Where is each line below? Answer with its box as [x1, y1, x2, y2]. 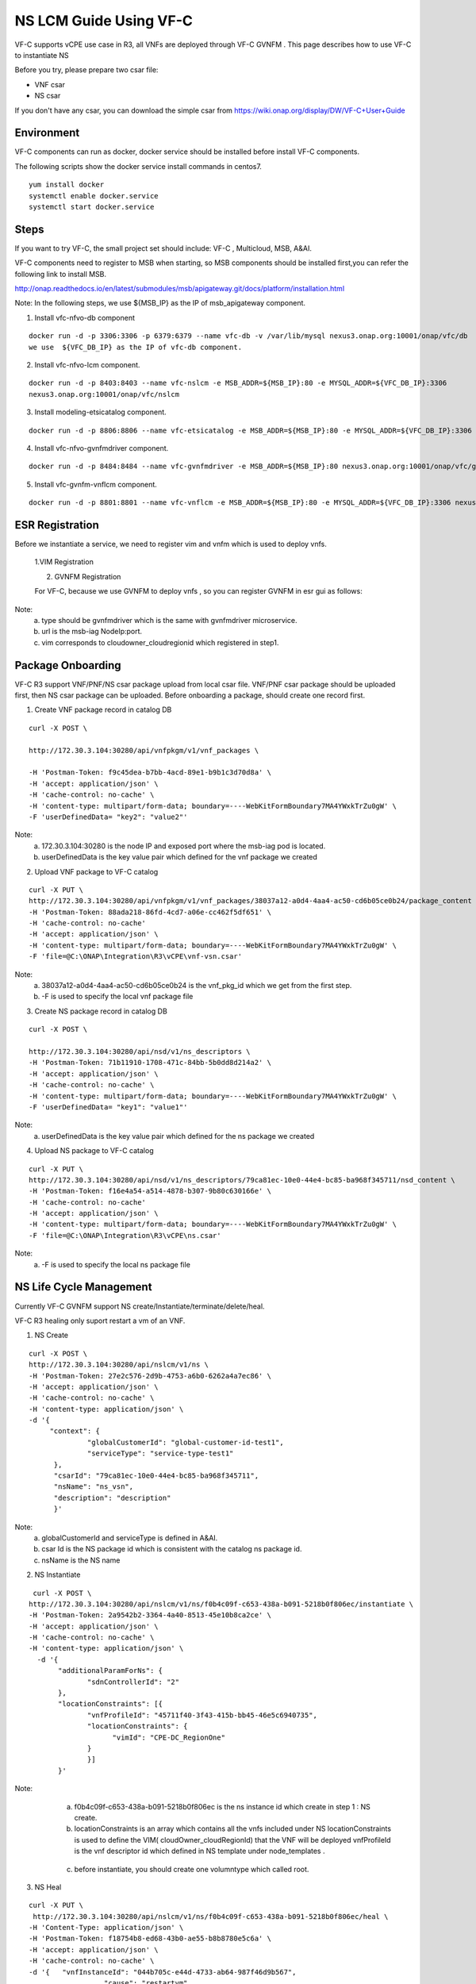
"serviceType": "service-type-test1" [87, 1449, 234, 1458]
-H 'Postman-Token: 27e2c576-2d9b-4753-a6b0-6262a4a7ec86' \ [29, 1371, 271, 1380]
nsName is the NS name [41, 1555, 121, 1565]
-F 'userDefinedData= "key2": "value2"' [29, 812, 188, 821]
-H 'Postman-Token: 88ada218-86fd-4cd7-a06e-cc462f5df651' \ [29, 907, 271, 917]
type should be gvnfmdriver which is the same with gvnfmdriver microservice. [41, 615, 297, 625]
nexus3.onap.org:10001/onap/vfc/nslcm [29, 390, 180, 398]
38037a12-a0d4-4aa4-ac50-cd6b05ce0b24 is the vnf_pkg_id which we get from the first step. [41, 981, 352, 990]
